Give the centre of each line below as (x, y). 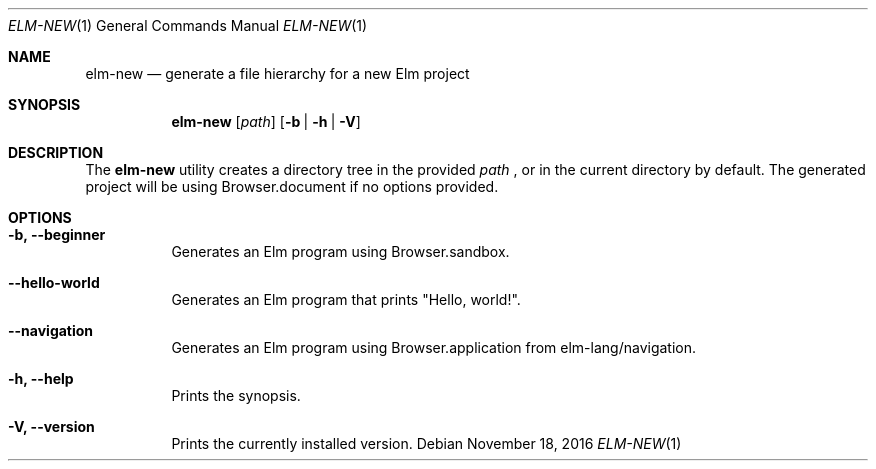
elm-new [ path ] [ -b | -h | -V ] (266, 121)
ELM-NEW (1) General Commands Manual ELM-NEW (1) (188, 25)
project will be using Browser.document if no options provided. (292, 186)
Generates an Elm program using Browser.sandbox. (340, 251)
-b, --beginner (57, 234)
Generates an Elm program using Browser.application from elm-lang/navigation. (434, 347)
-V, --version (51, 426)
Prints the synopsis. (236, 395)
